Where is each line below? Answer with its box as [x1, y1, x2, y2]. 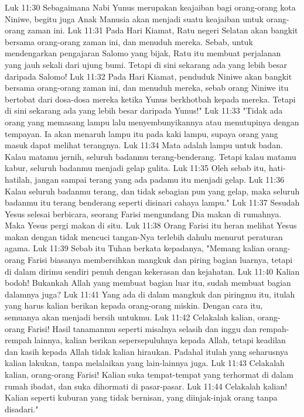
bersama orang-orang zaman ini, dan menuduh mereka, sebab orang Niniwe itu [5, 81, 289, 94]
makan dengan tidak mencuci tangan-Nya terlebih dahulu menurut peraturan [5, 230, 283, 242]
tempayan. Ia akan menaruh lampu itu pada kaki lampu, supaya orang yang [5, 127, 278, 139]
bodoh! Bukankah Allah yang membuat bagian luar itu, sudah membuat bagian [5, 276, 291, 289]
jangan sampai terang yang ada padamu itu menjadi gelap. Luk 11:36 [35, 173, 285, 185]
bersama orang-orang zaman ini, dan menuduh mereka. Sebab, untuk [5, 35, 253, 47]
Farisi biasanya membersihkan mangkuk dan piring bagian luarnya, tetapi [27, 254, 293, 266]
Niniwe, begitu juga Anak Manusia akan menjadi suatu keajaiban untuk [5, 12, 264, 25]
